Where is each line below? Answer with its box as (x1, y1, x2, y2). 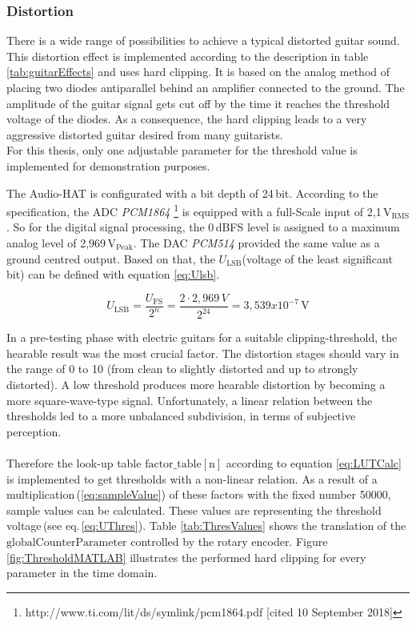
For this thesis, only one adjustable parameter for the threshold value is (6, 142, 358, 159)
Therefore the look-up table (6, 454, 142, 471)
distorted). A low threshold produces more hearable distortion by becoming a (6, 375, 386, 392)
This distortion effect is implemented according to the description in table (6, 47, 369, 64)
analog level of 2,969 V (6, 235, 116, 251)
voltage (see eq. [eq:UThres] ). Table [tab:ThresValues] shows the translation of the (6, 517, 406, 534)
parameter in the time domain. (6, 564, 158, 581)
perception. (6, 423, 62, 439)
